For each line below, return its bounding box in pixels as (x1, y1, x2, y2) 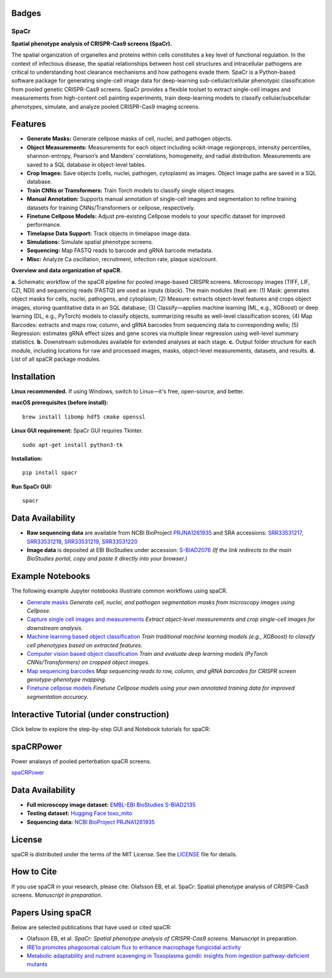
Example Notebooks (11, 571, 90, 582)
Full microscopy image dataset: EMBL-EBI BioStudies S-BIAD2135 (26, 801, 196, 808)
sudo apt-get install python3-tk (22, 441, 123, 448)
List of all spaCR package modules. (11, 355, 101, 363)
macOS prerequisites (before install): (11, 399, 109, 406)
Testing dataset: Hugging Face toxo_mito (26, 810, 132, 817)
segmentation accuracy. (26, 693, 89, 700)
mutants (26, 961, 48, 968)
